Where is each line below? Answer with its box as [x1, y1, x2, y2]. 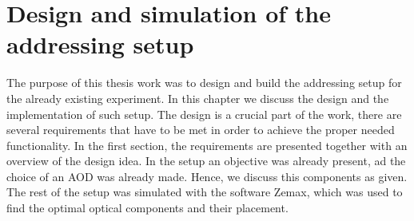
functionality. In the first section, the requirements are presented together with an [6, 136, 408, 153]
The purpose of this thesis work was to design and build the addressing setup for [6, 74, 402, 91]
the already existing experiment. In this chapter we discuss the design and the [6, 89, 389, 106]
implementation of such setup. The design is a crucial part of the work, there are [6, 105, 402, 122]
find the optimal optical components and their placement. [6, 199, 289, 216]
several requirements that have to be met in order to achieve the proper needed [6, 121, 395, 138]
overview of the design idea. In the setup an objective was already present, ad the [6, 152, 406, 169]
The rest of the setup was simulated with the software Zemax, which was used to [6, 184, 403, 200]
